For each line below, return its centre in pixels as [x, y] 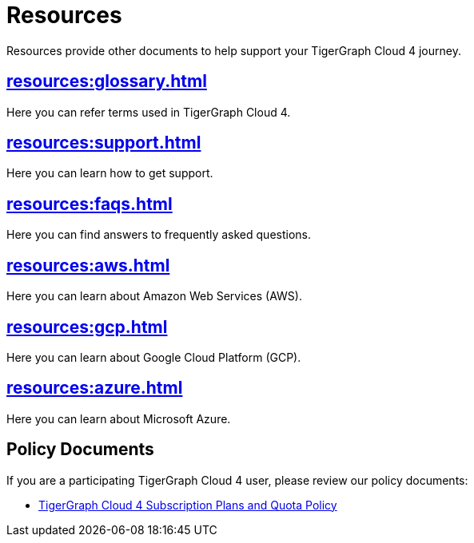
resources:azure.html [95, 388]
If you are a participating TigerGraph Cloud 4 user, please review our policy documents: [237, 480]
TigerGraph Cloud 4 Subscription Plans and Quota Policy [188, 505]
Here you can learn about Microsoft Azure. [119, 418]
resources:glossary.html [107, 81]
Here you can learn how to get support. [110, 173]
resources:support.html [104, 143]
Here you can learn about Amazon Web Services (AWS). [154, 296]
